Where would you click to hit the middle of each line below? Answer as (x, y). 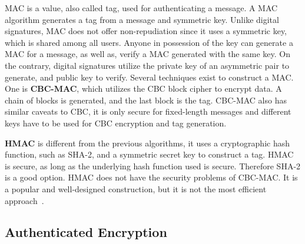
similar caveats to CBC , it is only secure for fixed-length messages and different (148, 111)
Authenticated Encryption (86, 232)
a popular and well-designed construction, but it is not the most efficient (136, 188)
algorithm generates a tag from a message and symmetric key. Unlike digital (142, 19)
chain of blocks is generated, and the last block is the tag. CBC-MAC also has (146, 100)
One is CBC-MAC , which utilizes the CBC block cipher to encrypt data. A (143, 88)
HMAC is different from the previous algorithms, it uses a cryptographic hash (147, 143)
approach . (24, 200)
